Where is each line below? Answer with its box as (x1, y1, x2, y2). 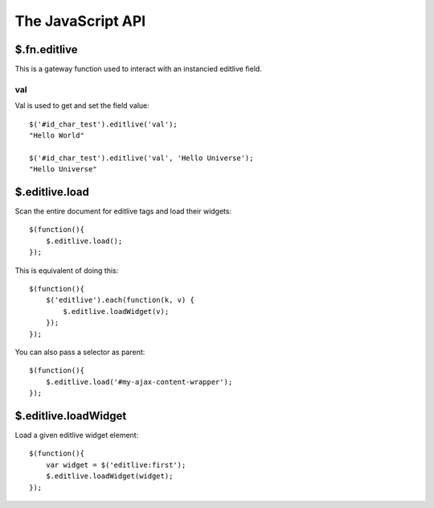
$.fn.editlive (14, 43, 78, 56)
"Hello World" (29, 130, 84, 140)
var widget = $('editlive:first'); (45, 460, 186, 469)
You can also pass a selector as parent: (14, 347, 145, 357)
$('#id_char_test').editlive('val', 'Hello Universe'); (29, 153, 254, 163)
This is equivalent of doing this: (14, 266, 119, 275)
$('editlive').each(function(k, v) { (45, 295, 194, 305)
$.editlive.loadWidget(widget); (45, 472, 174, 481)
